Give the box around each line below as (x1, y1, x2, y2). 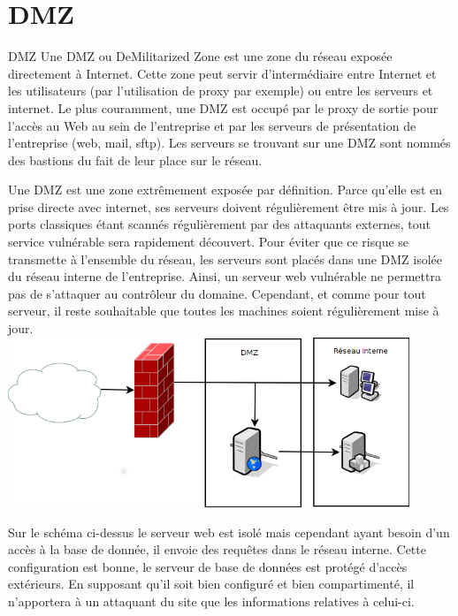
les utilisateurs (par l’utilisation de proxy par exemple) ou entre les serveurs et (8, 81, 433, 100)
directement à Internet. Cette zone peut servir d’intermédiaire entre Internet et (8, 64, 437, 82)
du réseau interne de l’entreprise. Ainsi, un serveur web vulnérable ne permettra (8, 267, 441, 285)
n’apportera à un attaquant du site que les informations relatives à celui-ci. (8, 591, 415, 610)
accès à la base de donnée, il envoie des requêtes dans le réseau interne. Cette (8, 540, 426, 559)
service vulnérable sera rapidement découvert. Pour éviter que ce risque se (8, 232, 409, 251)
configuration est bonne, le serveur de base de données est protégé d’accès (8, 557, 408, 575)
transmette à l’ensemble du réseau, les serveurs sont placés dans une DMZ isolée (8, 249, 443, 268)
